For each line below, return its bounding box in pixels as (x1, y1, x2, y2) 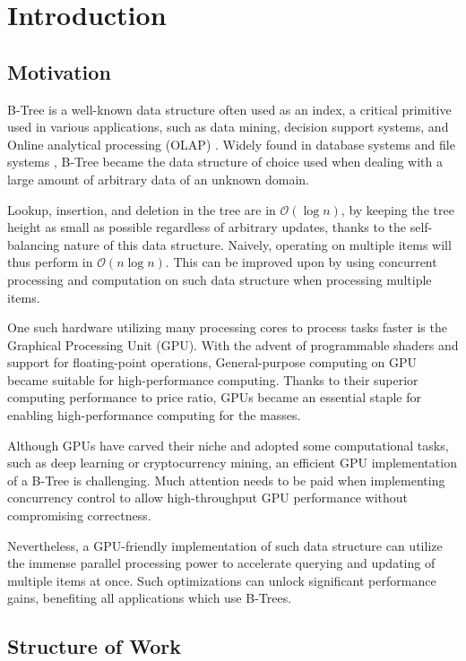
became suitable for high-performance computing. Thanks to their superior (7, 370, 419, 389)
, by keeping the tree (341, 200, 454, 219)
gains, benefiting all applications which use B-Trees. (7, 588, 292, 607)
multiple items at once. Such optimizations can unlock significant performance (7, 571, 436, 589)
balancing (7, 235, 60, 253)
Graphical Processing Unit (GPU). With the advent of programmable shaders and (7, 335, 459, 354)
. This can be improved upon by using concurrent (165, 253, 437, 271)
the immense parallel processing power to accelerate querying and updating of (7, 554, 436, 572)
